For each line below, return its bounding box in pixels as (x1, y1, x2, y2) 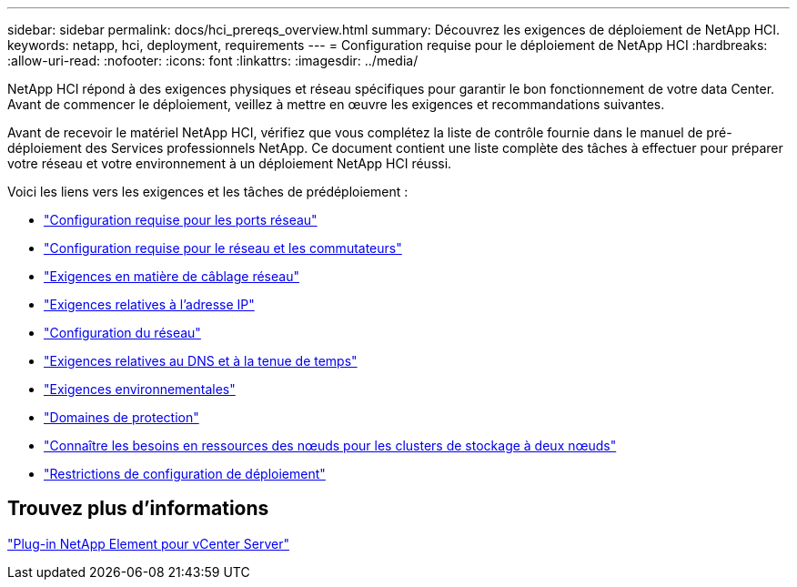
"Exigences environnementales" (44, 381, 236, 397)
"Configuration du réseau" (44, 325, 201, 340)
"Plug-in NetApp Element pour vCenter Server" (7, 535, 289, 552)
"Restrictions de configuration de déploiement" (44, 466, 326, 481)
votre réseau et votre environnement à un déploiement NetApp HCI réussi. (7, 156, 452, 171)
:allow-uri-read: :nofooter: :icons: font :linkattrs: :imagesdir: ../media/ (7, 53, 419, 68)
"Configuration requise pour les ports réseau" (44, 212, 318, 228)
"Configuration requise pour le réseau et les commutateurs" (44, 240, 402, 256)
